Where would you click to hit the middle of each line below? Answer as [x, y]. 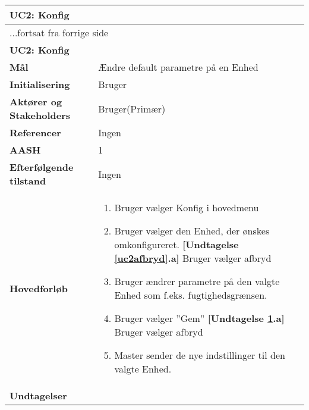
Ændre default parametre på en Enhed [178, 67]
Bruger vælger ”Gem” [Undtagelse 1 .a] [199, 318]
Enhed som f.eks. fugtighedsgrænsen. [191, 295]
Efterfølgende [42, 167]
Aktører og [36, 101]
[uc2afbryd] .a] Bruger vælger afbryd [193, 258]
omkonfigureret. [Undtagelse [176, 244]
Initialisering [40, 84]
